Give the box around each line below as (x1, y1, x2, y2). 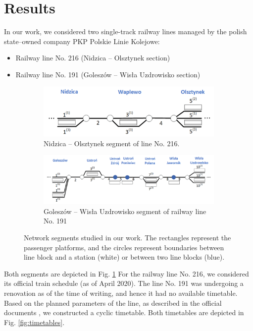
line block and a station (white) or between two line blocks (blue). (24, 252, 225, 262)
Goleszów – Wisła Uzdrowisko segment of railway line (44, 206, 206, 216)
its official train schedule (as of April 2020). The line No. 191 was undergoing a (4, 278, 244, 288)
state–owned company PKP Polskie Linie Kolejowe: (4, 36, 160, 46)
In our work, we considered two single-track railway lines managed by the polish (4, 26, 247, 37)
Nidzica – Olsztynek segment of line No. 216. (44, 138, 180, 148)
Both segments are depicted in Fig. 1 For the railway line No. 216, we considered (4, 268, 249, 278)
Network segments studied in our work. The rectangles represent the (24, 232, 231, 242)
